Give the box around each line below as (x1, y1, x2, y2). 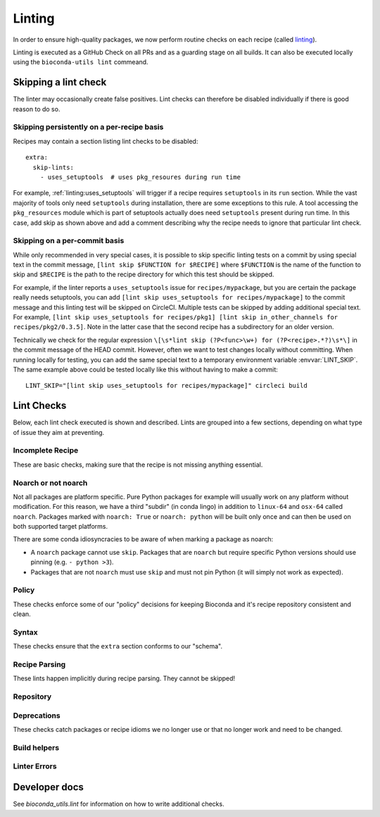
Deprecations (13, 711, 61, 720)
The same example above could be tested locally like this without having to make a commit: (13, 365, 278, 374)
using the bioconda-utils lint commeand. (13, 58, 148, 66)
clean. (13, 610, 31, 618)
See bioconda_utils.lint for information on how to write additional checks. (13, 800, 224, 809)
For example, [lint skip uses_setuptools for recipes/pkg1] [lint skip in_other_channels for (13, 312, 338, 321)
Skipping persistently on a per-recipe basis (13, 122, 164, 132)
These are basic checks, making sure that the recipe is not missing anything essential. (13, 460, 263, 469)
